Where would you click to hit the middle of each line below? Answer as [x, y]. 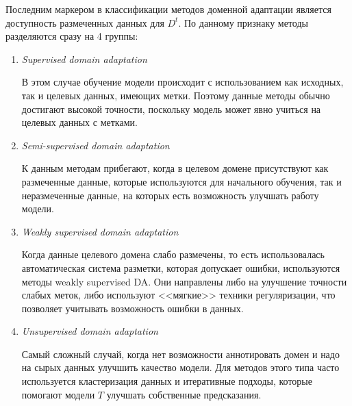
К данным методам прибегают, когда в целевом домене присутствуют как [175, 168]
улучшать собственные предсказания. [184, 394]
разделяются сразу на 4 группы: [72, 36]
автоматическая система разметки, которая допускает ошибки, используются [181, 267]
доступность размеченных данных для [85, 22]
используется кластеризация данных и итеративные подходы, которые [167, 381]
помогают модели [58, 394]
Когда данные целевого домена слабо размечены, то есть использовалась [173, 254]
